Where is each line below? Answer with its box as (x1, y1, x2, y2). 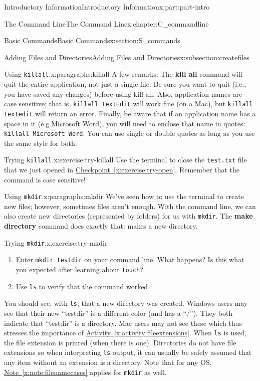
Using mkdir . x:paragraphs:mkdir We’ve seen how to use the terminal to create (4, 191, 244, 202)
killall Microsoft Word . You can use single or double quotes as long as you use (4, 128, 255, 138)
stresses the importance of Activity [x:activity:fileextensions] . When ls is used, (4, 327, 246, 338)
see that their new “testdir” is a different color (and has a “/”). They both (4, 308, 233, 318)
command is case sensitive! (4, 174, 86, 184)
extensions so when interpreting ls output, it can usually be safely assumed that (4, 347, 252, 357)
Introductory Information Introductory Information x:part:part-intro (4, 2, 210, 12)
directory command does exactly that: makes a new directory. (4, 221, 198, 231)
